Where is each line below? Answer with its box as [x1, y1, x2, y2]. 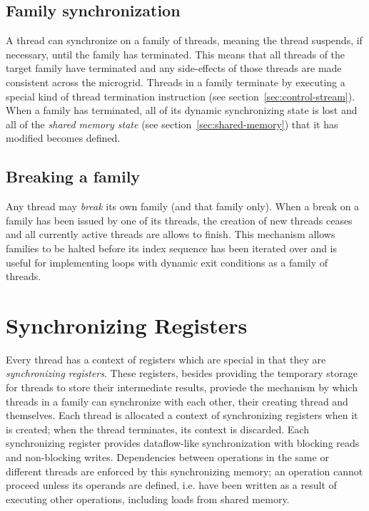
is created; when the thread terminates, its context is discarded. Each [6, 421, 309, 436]
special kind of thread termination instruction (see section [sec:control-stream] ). [6, 88, 355, 103]
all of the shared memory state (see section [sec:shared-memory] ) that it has [6, 116, 338, 131]
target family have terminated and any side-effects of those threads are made [6, 61, 342, 76]
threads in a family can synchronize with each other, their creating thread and [6, 393, 348, 408]
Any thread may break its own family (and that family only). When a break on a [6, 199, 360, 214]
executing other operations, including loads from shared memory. [6, 491, 290, 506]
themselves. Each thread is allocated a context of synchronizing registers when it [6, 408, 358, 423]
